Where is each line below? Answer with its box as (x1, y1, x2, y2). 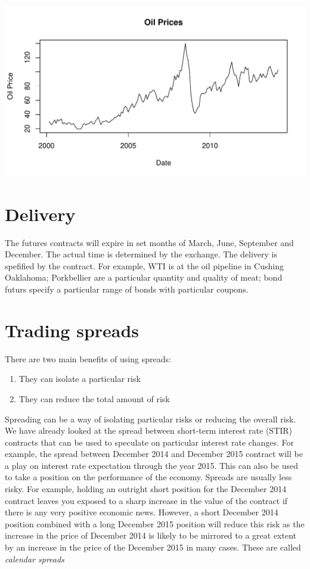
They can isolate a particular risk (18, 372, 141, 385)
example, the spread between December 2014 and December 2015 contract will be (5, 447, 303, 460)
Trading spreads (5, 318, 139, 342)
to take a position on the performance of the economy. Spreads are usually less (5, 471, 292, 483)
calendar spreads (5, 552, 64, 565)
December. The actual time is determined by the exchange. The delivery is (5, 248, 277, 260)
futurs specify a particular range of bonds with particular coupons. (5, 283, 249, 296)
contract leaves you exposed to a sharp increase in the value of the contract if (5, 494, 288, 506)
